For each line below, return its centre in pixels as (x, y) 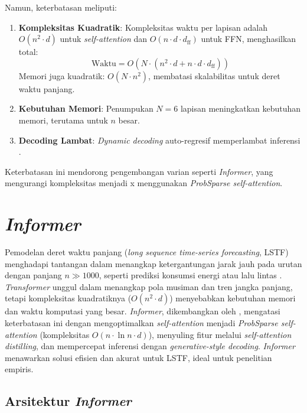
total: (28, 52)
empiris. (19, 369)
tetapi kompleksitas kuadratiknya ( (68, 298)
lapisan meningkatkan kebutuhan (241, 108)
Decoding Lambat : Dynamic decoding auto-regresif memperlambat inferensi (159, 140)
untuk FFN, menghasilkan (249, 39)
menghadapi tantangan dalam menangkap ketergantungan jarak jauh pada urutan (153, 263)
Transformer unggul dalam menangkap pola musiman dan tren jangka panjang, (149, 286)
